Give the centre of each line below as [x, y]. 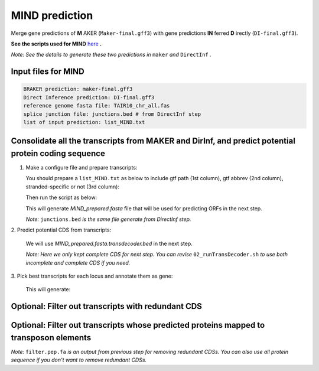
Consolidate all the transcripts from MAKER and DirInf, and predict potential [153, 141]
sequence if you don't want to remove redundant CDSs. [79, 360]
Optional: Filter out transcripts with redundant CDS [106, 306]
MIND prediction [52, 15]
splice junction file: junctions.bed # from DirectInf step [112, 114]
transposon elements [51, 338]
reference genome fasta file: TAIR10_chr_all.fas [97, 106]
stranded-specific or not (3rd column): [72, 187]
